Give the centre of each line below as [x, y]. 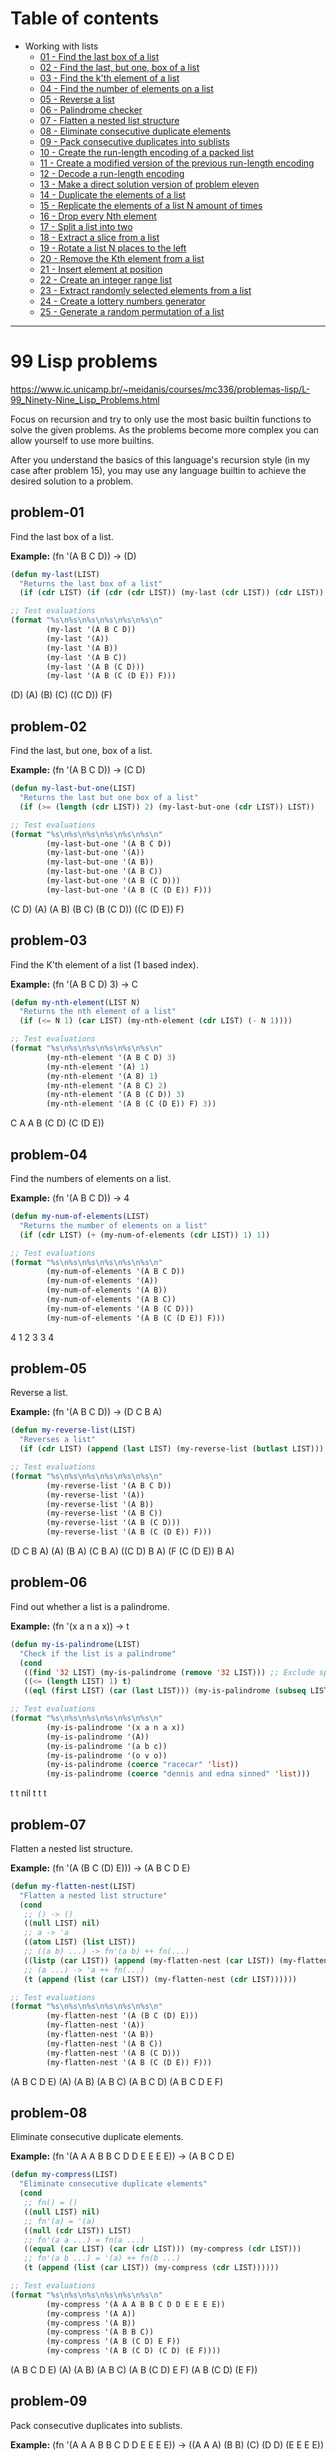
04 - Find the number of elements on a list [126, 88]
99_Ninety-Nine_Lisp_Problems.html [85, 399]
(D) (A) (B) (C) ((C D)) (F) [61, 695]
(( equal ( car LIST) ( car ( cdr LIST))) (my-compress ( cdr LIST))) [162, 2249]
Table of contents [85, 18]
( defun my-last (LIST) [55, 574]
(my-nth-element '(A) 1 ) [98, 1067]
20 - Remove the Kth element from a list [122, 258]
